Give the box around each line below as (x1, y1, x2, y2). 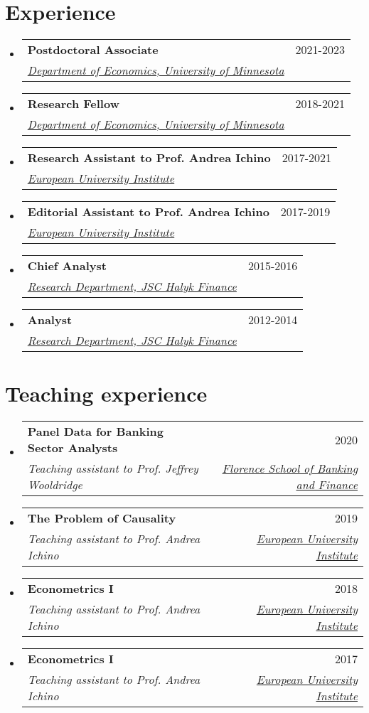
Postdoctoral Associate (27, 41, 159, 58)
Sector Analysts (27, 439, 118, 456)
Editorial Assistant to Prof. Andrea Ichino (27, 203, 269, 220)
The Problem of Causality (27, 510, 176, 527)
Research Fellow (27, 95, 119, 112)
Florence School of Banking (222, 460, 358, 477)
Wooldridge (27, 476, 82, 493)
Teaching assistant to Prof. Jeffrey (27, 460, 198, 477)
